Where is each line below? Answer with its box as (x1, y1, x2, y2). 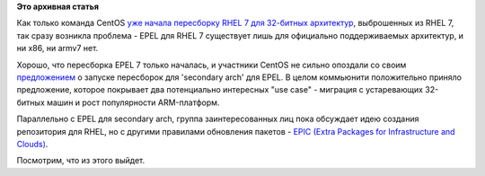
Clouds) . (16, 138, 48, 149)
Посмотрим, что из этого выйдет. (16, 155, 145, 166)
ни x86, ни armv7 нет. (16, 43, 99, 54)
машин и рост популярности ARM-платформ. (46, 97, 220, 108)
